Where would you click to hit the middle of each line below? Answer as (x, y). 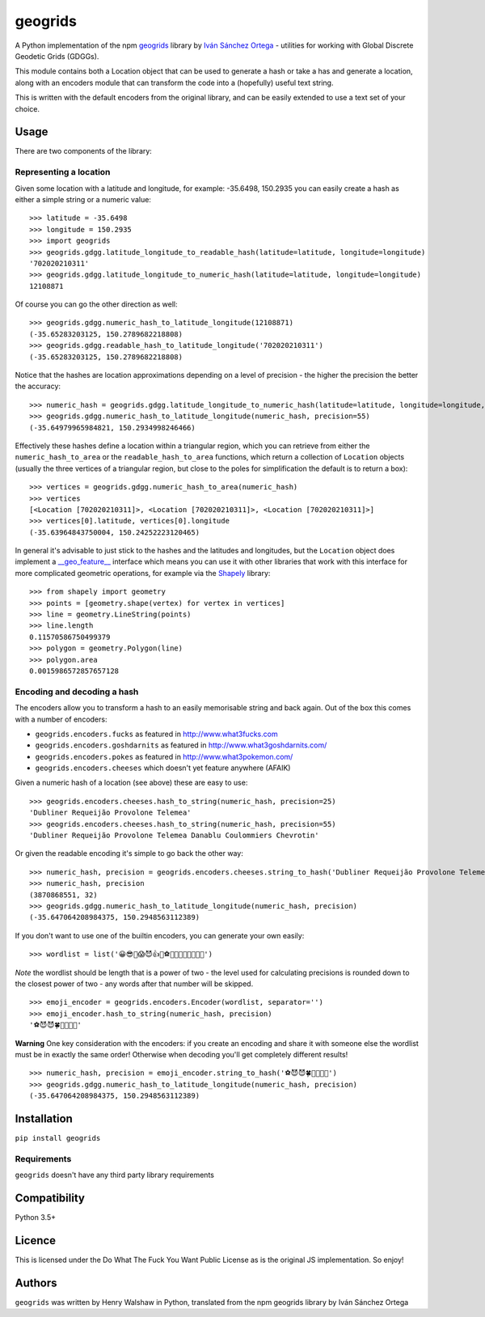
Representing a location (63, 172)
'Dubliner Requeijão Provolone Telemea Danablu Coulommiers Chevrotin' (174, 836)
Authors (36, 1283)
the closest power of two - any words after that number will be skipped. (134, 984)
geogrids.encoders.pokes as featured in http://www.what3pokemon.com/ (164, 756)
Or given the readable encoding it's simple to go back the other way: (129, 853)
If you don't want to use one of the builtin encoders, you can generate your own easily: (160, 935)
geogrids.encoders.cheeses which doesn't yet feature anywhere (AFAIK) (163, 768)
